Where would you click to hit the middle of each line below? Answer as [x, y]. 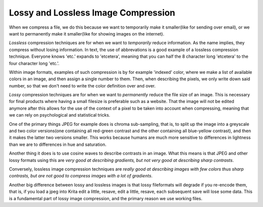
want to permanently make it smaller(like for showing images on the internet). [87, 34]
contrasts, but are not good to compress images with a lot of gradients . [81, 176]
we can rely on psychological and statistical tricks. [60, 115]
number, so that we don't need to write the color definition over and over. [82, 86]
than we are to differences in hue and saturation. [58, 144]
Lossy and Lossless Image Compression [92, 13]
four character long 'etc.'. [34, 63]
